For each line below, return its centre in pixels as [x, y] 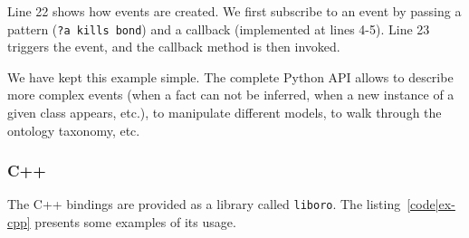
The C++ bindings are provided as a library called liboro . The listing [204, 204]
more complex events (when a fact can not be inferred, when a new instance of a [231, 95]
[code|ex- [431, 204]
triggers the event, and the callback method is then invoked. [174, 47]
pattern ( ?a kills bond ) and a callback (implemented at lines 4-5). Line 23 [219, 29]
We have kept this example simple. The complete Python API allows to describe [230, 76]
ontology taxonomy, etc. [74, 130]
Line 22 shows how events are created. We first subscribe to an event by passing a [234, 11]
